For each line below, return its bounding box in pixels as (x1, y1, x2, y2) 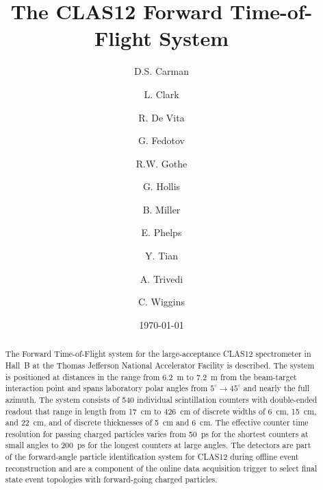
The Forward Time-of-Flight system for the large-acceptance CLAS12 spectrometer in (5, 348, 311, 360)
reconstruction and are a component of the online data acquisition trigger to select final (5, 462, 318, 474)
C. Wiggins (138, 294, 185, 309)
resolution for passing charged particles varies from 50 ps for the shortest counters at (5, 428, 309, 439)
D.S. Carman (134, 64, 189, 78)
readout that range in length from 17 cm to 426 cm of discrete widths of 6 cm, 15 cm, (5, 405, 317, 417)
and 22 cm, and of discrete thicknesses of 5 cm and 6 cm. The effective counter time (5, 417, 309, 428)
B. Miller (142, 202, 181, 216)
